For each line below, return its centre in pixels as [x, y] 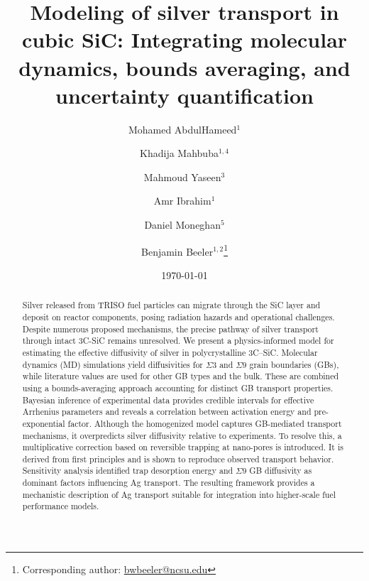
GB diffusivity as [281, 471]
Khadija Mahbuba [179, 153]
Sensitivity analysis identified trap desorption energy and [128, 471]
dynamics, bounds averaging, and [184, 67]
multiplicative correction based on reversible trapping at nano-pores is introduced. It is [183, 447]
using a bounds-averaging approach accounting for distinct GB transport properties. [178, 387]
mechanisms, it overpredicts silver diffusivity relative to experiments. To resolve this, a [182, 435]
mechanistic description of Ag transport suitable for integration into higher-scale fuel [179, 494]
